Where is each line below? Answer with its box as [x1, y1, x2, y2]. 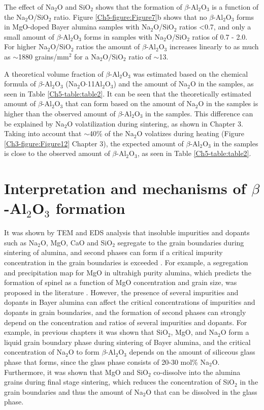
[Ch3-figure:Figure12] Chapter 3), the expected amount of [4, 138, 184, 148]
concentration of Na [4, 346, 65, 357]
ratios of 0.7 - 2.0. [192, 31, 248, 42]
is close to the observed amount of [4, 148, 110, 159]
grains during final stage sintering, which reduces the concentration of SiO [4, 376, 235, 387]
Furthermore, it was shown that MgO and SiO [4, 366, 148, 377]
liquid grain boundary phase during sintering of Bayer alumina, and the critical [4, 336, 251, 347]
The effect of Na [4, 2, 55, 12]
